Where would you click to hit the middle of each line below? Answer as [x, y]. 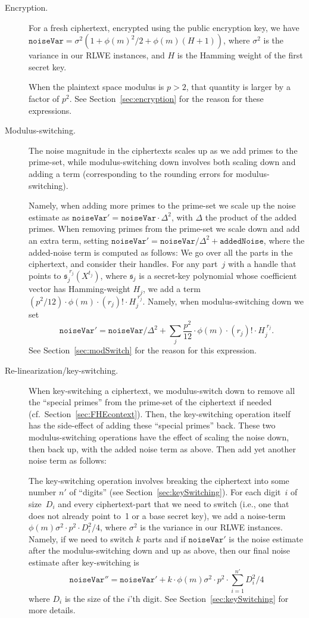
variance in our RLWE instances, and [97, 55]
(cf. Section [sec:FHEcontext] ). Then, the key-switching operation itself [160, 413]
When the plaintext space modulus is [96, 87]
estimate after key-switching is [84, 562]
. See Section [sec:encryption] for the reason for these [166, 98]
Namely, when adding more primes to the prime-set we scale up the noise [162, 205]
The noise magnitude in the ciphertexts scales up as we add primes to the [163, 150]
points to [45, 275]
